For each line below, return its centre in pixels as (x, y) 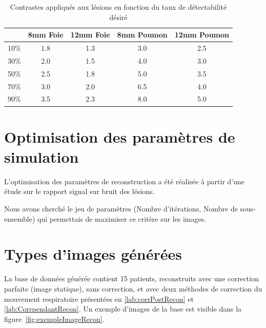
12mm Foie (90, 35)
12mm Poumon (202, 35)
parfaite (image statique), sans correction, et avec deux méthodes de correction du (133, 288)
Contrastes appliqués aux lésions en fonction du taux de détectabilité (118, 7)
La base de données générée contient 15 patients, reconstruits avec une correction (131, 278)
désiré (118, 17)
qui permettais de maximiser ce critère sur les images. (122, 218)
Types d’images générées (93, 254)
